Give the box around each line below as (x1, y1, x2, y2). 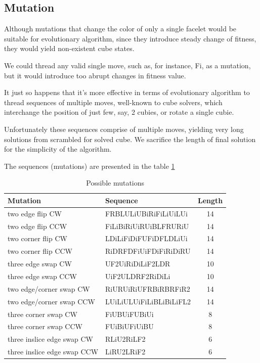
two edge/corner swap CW (8, 283, 90, 294)
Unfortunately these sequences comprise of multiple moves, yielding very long (4, 123, 244, 134)
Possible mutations (86, 177, 145, 188)
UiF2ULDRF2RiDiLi (105, 270, 170, 281)
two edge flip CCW (8, 220, 67, 231)
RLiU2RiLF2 (105, 334, 146, 344)
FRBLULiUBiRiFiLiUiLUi (105, 208, 188, 218)
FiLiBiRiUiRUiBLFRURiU (105, 220, 189, 231)
